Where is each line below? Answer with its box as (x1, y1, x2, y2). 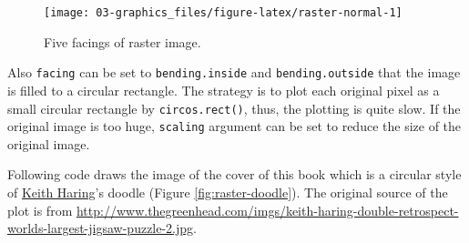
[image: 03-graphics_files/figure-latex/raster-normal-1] (44, 6, 403, 19)
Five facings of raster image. (44, 32, 201, 51)
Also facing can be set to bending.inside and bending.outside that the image (7, 63, 461, 82)
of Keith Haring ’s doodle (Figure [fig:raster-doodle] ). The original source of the (7, 183, 448, 201)
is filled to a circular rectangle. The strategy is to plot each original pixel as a (7, 80, 440, 99)
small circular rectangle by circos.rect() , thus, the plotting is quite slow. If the (7, 98, 461, 117)
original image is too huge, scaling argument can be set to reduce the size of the (7, 116, 462, 136)
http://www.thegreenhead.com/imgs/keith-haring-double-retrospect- (76, 200, 459, 219)
